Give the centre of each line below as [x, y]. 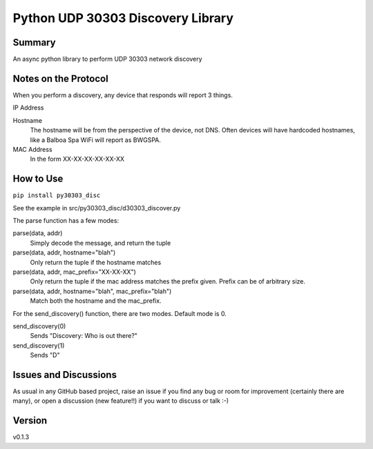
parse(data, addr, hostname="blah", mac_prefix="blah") [92, 291]
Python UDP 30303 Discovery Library [123, 18]
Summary [34, 42]
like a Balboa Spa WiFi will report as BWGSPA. [96, 140]
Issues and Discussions [65, 375]
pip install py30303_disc [57, 196]
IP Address [28, 108]
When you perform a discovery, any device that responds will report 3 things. [123, 95]
